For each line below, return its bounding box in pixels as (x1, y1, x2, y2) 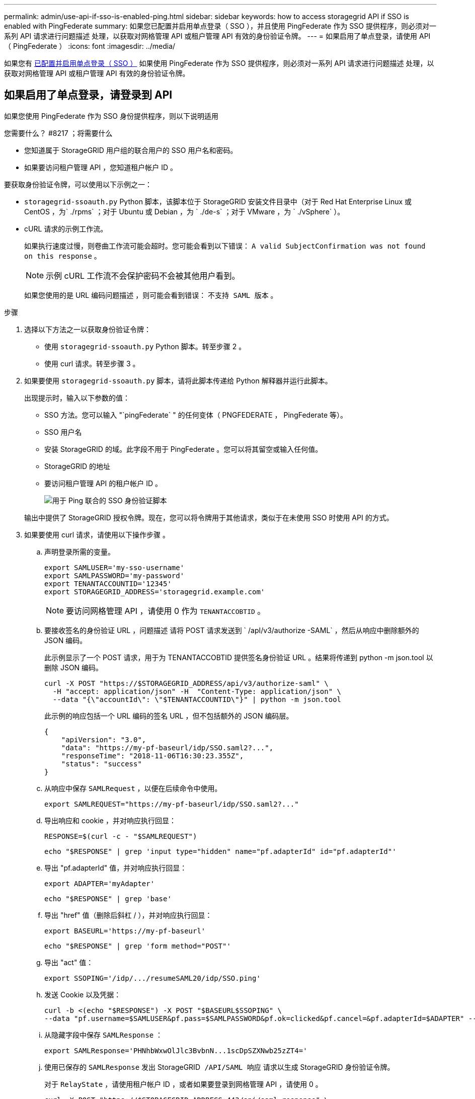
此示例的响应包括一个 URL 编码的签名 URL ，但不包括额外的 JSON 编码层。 (44, 711, 293, 720)
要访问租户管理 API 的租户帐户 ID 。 (44, 479, 162, 488)
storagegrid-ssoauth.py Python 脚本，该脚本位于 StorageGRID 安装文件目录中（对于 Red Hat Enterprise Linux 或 (24, 197, 412, 206)
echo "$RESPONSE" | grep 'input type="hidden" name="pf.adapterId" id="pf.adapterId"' (44, 847, 397, 855)
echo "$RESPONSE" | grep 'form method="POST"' (44, 941, 231, 950)
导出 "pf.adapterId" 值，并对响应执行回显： (44, 863, 187, 872)
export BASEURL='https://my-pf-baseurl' (44, 926, 206, 935)
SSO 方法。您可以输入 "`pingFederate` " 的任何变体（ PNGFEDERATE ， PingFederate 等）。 (44, 410, 348, 419)
